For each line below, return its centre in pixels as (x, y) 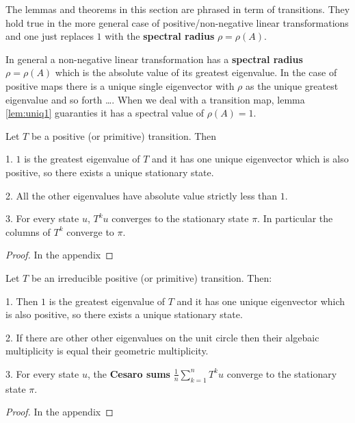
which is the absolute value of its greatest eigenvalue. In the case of (196, 72)
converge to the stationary (282, 373)
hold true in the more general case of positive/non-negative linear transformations (177, 22)
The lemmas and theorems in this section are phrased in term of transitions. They (178, 9)
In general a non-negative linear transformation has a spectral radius (154, 59)
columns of (28, 231)
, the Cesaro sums (129, 373)
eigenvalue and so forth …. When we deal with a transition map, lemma (155, 99)
